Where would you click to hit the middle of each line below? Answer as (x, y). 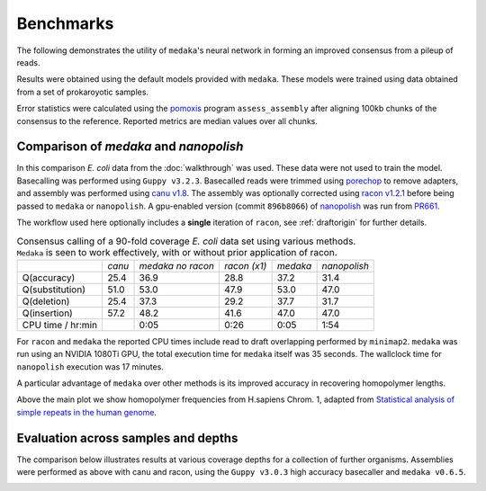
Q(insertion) (48, 313)
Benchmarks (65, 23)
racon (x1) (245, 265)
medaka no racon (177, 265)
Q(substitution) (54, 290)
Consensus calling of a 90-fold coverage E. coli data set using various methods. (186, 241)
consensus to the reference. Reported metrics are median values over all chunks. (167, 121)
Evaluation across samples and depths (127, 437)
